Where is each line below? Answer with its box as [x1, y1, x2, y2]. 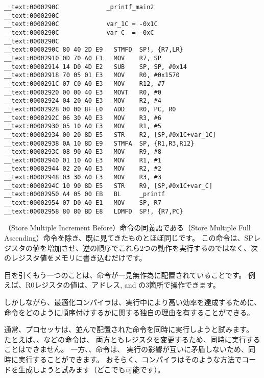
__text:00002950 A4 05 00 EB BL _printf [4, 191, 165, 198]
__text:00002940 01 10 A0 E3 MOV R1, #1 [4, 156, 161, 164]
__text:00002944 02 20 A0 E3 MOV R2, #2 [4, 165, 161, 173]
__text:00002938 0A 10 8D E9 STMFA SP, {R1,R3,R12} [4, 139, 195, 147]
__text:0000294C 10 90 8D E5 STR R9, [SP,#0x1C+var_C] [4, 182, 213, 190]
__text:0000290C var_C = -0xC [4, 29, 154, 36]
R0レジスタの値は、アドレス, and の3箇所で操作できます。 [25, 279, 220, 290]
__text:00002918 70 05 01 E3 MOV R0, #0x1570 [4, 72, 180, 79]
